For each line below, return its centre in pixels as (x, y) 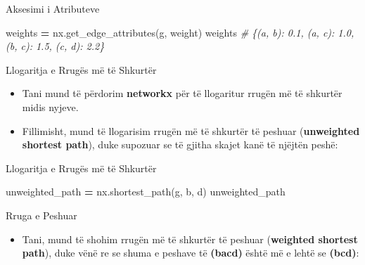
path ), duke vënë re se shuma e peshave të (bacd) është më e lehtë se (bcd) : (191, 253)
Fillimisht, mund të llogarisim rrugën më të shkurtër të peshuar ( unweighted (191, 130)
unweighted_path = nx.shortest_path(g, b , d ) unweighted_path (146, 192)
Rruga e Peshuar (41, 215)
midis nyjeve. (50, 106)
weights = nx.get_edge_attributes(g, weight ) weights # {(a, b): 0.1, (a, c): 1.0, (180, 32)
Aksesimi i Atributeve (53, 8)
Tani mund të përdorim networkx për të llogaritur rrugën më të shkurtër (182, 93)
